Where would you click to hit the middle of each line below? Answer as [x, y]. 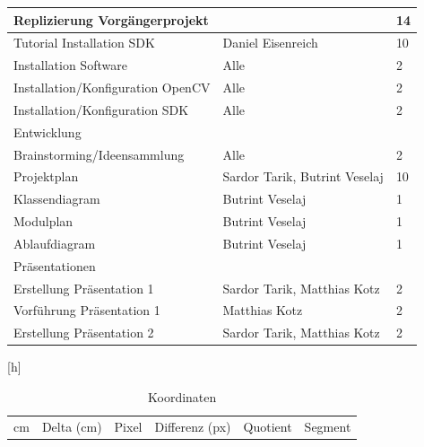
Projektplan [46, 176]
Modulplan [43, 221]
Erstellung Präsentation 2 [84, 333]
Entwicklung [48, 131]
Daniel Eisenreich [270, 43]
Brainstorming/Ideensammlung [99, 154]
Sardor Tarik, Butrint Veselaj [303, 176]
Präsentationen [55, 265]
